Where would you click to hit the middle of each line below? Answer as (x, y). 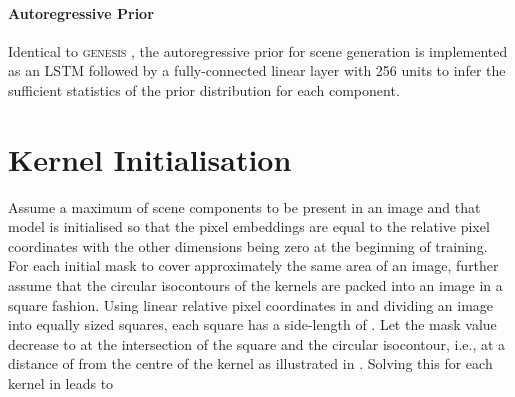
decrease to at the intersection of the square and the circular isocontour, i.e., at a (257, 343)
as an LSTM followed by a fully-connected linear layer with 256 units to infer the (257, 70)
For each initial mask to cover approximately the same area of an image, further (253, 265)
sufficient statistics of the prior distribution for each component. (204, 89)
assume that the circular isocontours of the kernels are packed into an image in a (255, 285)
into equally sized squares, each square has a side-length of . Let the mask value (252, 324)
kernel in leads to (61, 383)
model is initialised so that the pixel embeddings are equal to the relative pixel (249, 226)
